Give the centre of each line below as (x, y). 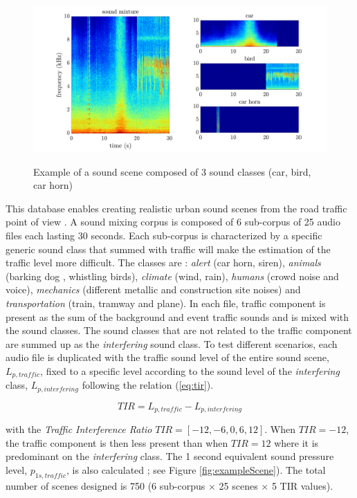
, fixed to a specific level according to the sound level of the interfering (190, 370)
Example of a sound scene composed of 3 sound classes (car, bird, (172, 171)
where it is (296, 442)
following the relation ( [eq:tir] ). (148, 385)
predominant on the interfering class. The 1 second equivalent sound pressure (170, 456)
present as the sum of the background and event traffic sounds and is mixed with (177, 316)
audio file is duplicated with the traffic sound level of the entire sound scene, (167, 357)
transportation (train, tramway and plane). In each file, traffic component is (166, 303)
